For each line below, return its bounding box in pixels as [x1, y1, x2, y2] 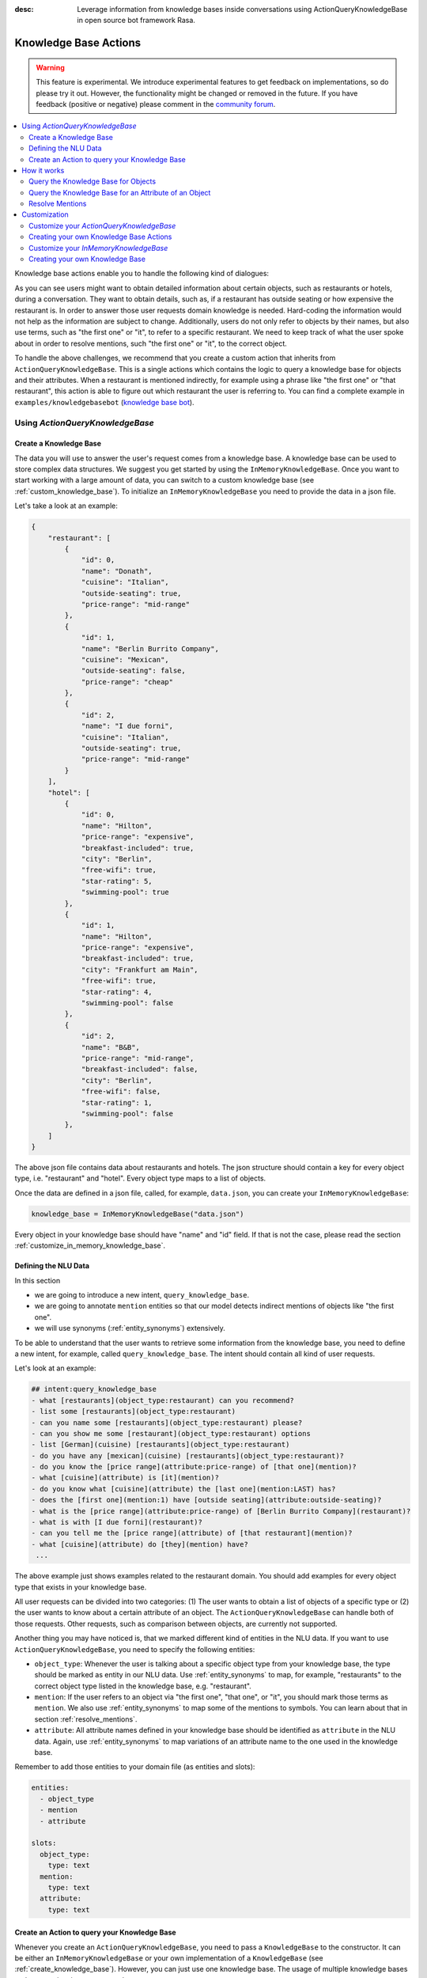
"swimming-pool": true [81, 888, 169, 897]
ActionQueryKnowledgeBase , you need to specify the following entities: [14, 1644, 255, 1654]
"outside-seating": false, [81, 666, 186, 676]
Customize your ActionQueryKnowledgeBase [28, 221, 176, 230]
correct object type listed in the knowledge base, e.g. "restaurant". [34, 1681, 252, 1691]
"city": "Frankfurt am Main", [81, 965, 198, 974]
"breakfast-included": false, [81, 1065, 198, 1074]
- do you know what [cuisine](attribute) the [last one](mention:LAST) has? [31, 1484, 336, 1493]
